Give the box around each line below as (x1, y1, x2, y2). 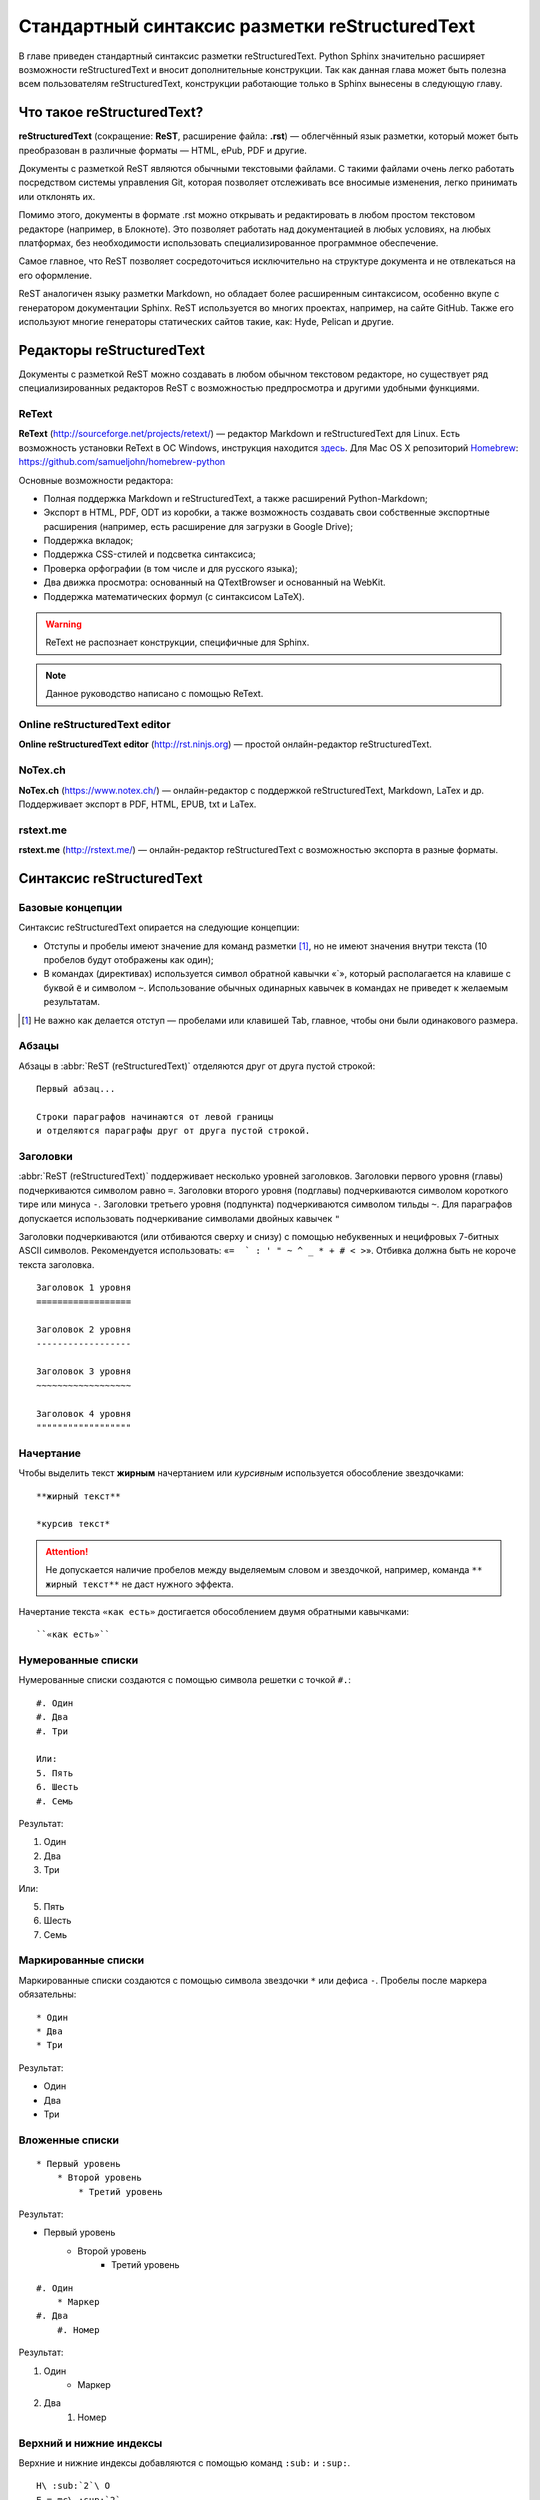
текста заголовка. (18, 1258, 95, 1270)
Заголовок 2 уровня (36, 1324, 132, 1335)
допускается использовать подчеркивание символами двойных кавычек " (18, 1212, 340, 1224)
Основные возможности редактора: (18, 474, 174, 486)
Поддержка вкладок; (43, 535, 134, 547)
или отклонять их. (18, 190, 96, 202)
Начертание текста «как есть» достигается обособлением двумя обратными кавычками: (18, 1605, 410, 1617)
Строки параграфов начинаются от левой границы (36, 1111, 274, 1122)
